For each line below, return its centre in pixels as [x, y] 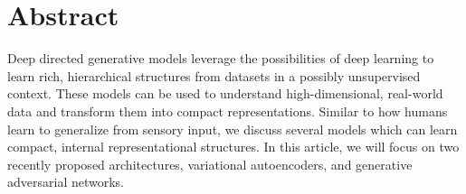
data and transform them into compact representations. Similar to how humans [228, 111]
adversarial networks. [66, 182]
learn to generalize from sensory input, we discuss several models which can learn [233, 129]
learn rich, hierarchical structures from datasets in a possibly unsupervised [214, 75]
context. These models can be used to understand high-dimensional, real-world [225, 93]
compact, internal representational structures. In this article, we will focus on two [233, 147]
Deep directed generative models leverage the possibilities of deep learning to [221, 58]
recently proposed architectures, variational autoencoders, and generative [210, 164]
